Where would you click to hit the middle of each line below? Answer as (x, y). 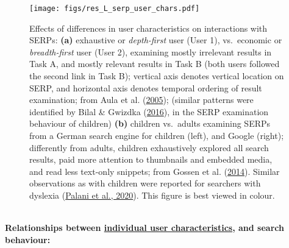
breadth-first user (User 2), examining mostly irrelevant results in (151, 51)
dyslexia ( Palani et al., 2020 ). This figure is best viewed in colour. (152, 195)
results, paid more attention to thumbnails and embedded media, (151, 159)
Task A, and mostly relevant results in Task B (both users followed (155, 64)
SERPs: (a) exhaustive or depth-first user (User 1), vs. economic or (156, 40)
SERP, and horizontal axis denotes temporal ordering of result (146, 87)
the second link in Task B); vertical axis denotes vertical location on (157, 76)
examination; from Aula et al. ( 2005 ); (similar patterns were (141, 100)
